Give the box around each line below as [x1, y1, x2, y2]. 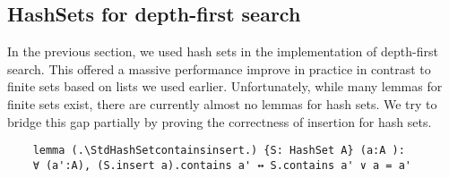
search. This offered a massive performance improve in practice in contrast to [7, 59, 431, 78]
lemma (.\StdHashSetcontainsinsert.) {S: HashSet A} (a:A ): [32, 144, 405, 157]
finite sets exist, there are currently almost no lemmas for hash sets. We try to [7, 94, 437, 113]
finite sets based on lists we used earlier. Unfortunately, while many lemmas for [7, 77, 443, 96]
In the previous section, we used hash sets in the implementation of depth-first [7, 42, 438, 61]
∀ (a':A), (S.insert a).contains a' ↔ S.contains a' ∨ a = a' [32, 158, 412, 172]
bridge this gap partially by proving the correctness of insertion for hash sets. [7, 112, 432, 131]
